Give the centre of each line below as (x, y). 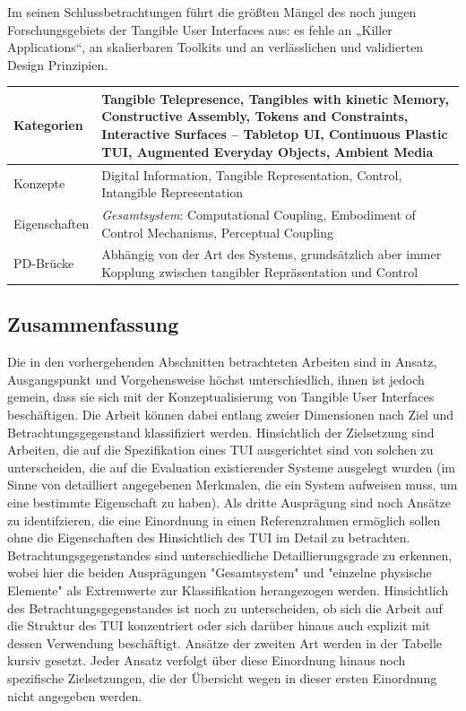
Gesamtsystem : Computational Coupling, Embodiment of (259, 214)
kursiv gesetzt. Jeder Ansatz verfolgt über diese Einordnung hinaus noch (207, 660)
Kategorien (48, 125)
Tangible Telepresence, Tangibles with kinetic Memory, (275, 98)
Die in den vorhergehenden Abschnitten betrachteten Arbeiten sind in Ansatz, (222, 362)
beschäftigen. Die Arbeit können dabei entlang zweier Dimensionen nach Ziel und (231, 415)
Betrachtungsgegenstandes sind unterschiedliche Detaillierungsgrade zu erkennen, (230, 555)
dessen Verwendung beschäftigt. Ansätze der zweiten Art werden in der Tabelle (225, 642)
